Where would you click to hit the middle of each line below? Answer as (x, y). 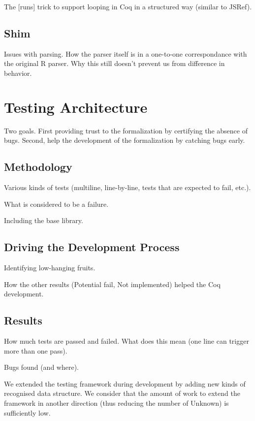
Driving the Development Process (92, 247)
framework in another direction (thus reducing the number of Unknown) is (116, 403)
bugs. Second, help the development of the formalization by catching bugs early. (125, 140)
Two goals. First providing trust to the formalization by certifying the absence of (126, 130)
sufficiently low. (27, 412)
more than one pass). (36, 350)
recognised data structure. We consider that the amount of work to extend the (122, 393)
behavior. (18, 73)
